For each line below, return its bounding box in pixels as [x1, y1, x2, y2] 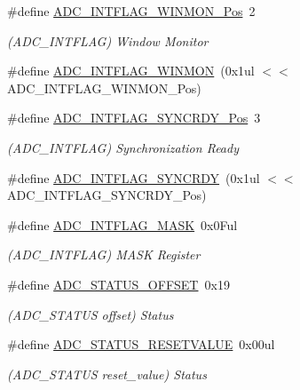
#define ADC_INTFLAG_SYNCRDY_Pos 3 [7, 108, 261, 127]
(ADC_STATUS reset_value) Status [7, 364, 207, 383]
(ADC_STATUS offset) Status [7, 305, 174, 323]
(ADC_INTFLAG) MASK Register [7, 245, 201, 264]
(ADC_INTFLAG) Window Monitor [7, 31, 209, 50]
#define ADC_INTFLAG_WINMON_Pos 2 [7, 2, 256, 20]
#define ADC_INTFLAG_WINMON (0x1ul [7, 61, 255, 80]
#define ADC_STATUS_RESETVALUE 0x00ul [7, 335, 275, 354]
